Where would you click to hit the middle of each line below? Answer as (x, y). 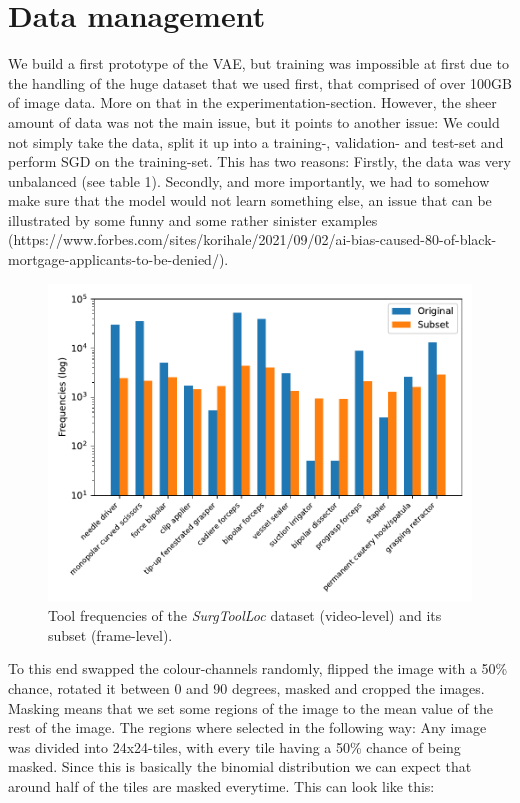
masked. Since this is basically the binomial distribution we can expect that (240, 766)
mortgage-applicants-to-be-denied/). (118, 259)
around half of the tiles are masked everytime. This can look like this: (221, 786)
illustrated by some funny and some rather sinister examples (193, 219)
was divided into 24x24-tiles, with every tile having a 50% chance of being (234, 746)
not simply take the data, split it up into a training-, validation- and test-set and (256, 141)
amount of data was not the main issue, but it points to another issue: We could (254, 121)
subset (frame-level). (110, 634)
